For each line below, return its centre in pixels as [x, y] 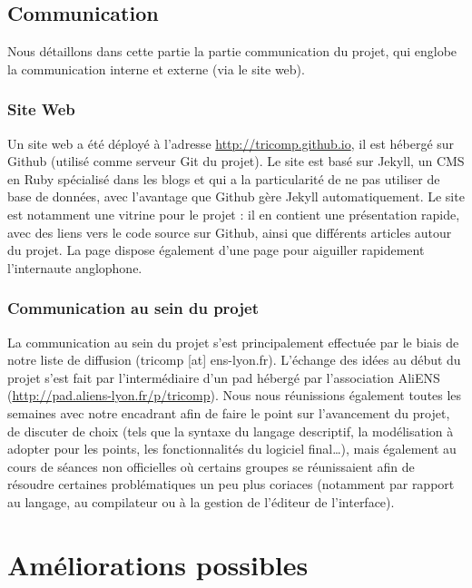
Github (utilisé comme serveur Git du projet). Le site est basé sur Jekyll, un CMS [236, 161]
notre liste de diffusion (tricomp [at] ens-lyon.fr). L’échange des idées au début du [234, 360]
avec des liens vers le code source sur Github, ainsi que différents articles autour [230, 232]
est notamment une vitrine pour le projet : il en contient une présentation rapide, [234, 214]
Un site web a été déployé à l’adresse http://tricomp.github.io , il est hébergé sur [231, 143]
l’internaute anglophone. [75, 267]
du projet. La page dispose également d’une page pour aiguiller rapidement [216, 250]
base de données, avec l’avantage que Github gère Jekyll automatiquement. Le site [236, 196]
